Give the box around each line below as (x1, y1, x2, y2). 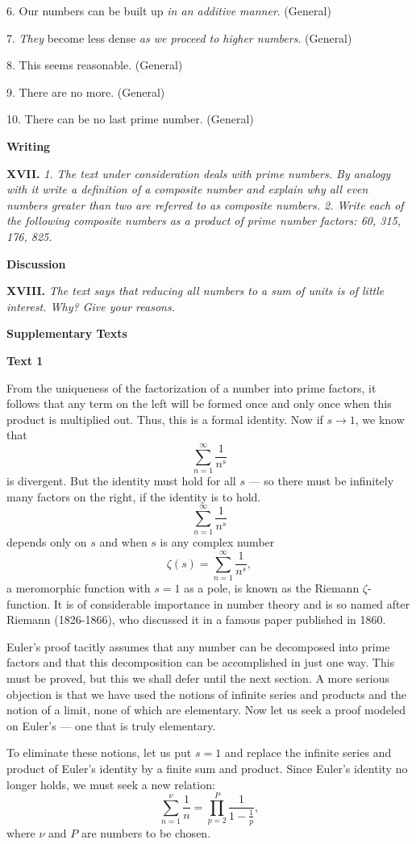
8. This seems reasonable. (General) (6, 56, 183, 73)
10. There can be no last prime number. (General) (6, 110, 254, 127)
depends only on (6, 534, 87, 551)
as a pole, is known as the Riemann (184, 580, 360, 597)
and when (99, 534, 148, 551)
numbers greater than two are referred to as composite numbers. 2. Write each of (6, 196, 404, 213)
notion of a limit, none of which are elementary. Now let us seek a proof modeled (6, 701, 406, 718)
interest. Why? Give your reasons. (6, 297, 175, 314)
